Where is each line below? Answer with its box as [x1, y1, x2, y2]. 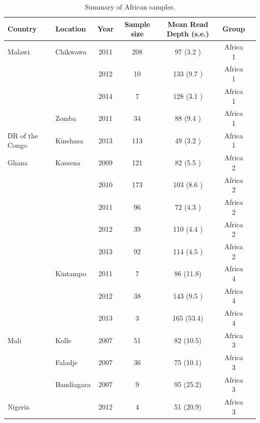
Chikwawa [55, 46, 87, 56]
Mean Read [167, 18, 208, 29]
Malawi [7, 46, 30, 56]
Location [55, 23, 86, 34]
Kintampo [55, 268, 86, 279]
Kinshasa [55, 135, 83, 145]
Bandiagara [55, 379, 90, 390]
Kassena [55, 157, 80, 168]
